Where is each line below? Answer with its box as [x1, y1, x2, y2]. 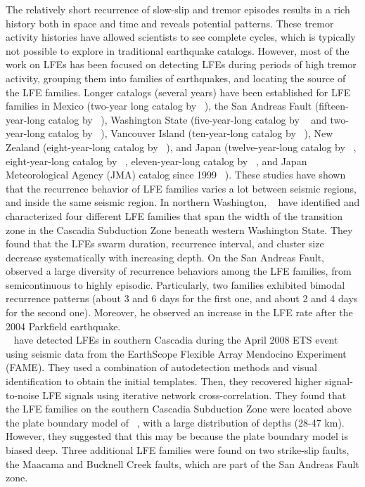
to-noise [6, 387, 39, 402]
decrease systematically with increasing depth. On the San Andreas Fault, [6, 249, 324, 264]
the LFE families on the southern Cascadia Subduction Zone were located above [6, 401, 352, 416]
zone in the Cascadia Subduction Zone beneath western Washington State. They [6, 222, 353, 237]
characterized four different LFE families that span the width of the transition [6, 208, 342, 223]
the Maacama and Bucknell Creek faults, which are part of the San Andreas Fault [6, 456, 359, 471]
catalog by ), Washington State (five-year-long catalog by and [48, 112, 327, 126]
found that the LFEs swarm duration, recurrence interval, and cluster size [6, 236, 324, 251]
